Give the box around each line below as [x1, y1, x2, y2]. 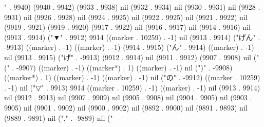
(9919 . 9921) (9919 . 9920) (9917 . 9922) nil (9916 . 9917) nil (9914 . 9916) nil [4, 22, 251, 32]
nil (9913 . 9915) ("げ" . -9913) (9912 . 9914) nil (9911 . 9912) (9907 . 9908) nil [4, 51, 252, 62]
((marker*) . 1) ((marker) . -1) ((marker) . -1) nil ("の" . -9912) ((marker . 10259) [4, 72, 260, 83]
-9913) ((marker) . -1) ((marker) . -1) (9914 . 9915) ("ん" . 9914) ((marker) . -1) [4, 42, 254, 52]
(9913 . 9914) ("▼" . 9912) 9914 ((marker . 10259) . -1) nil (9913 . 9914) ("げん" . [4, 31, 260, 42]
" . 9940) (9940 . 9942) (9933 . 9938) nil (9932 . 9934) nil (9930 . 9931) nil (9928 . [4, 2, 260, 12]
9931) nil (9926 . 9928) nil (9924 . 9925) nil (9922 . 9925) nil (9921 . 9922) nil [4, 11, 248, 22]
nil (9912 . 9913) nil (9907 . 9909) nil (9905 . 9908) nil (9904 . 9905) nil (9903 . [4, 92, 252, 103]
